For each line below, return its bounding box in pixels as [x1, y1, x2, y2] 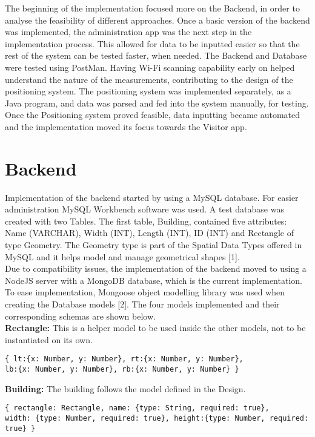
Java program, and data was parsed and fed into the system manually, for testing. [5, 96, 309, 109]
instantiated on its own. [5, 333, 93, 346]
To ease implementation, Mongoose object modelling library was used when [5, 286, 285, 298]
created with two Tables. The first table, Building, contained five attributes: [5, 214, 287, 227]
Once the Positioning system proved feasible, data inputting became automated [5, 108, 300, 121]
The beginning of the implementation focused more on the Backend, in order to [5, 2, 300, 14]
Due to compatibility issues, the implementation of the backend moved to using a [5, 262, 307, 275]
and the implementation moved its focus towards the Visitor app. [5, 120, 247, 133]
